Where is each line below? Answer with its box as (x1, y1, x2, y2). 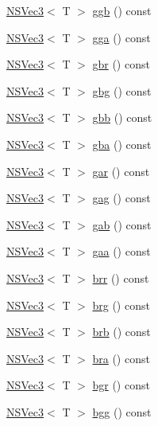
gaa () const (92, 243, 151, 260)
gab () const (92, 216, 152, 233)
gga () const (92, 29, 151, 45)
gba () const (92, 135, 152, 152)
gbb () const (92, 109, 152, 126)
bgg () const (92, 403, 152, 420)
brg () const (92, 296, 150, 313)
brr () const (92, 269, 149, 286)
